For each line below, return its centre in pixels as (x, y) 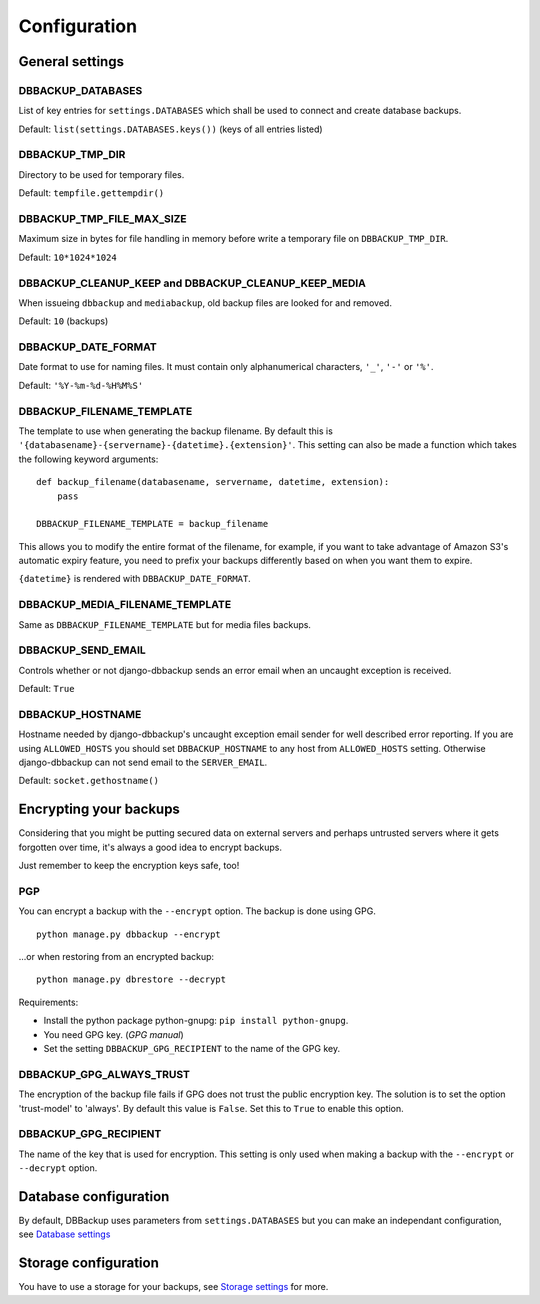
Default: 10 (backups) (63, 321)
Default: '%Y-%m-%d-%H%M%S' (81, 385)
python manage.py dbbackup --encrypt (129, 934)
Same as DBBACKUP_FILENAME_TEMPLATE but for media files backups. (165, 624)
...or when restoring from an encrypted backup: (116, 957)
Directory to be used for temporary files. (101, 174)
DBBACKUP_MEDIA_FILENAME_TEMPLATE (125, 605)
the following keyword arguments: (88, 459)
